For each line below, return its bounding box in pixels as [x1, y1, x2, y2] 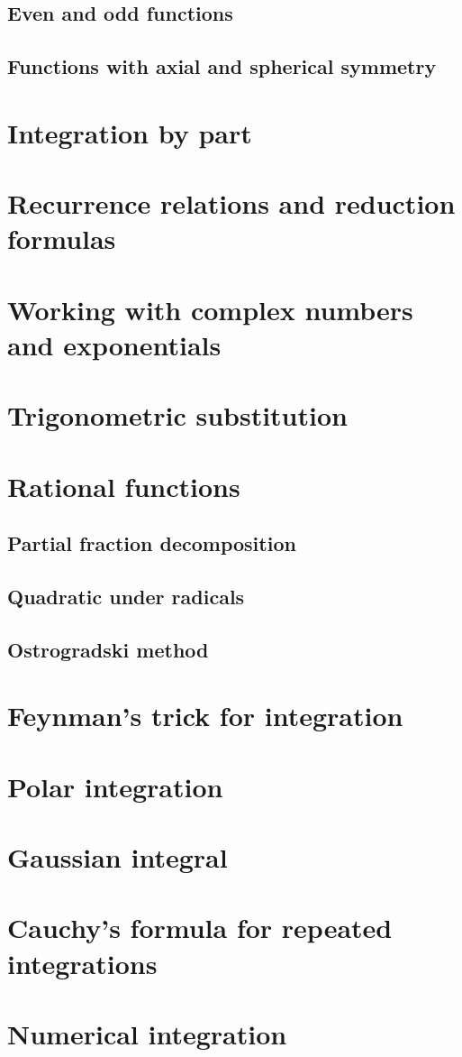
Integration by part [7, 114, 252, 151]
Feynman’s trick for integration [7, 697, 403, 734]
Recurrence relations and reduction [7, 185, 456, 222]
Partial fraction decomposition [7, 529, 296, 557]
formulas [7, 220, 116, 257]
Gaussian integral [7, 839, 228, 876]
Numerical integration [7, 1016, 287, 1052]
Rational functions [7, 467, 240, 504]
